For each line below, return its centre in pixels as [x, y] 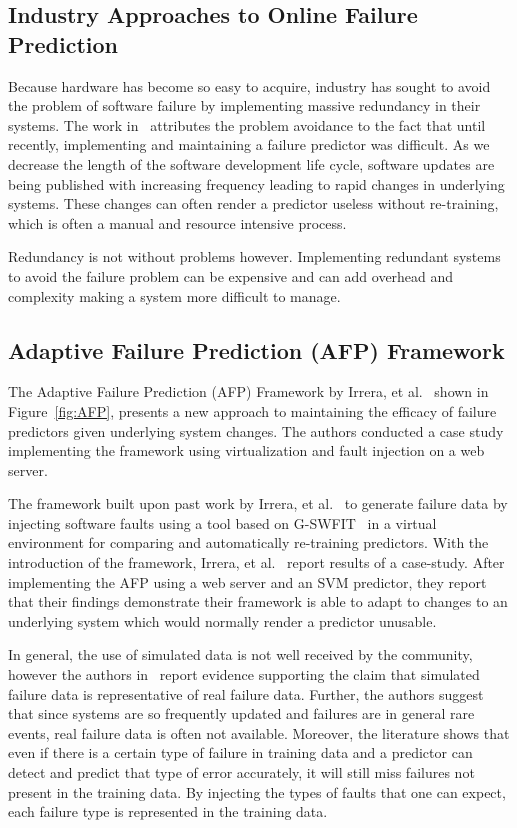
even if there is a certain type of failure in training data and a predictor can [240, 752]
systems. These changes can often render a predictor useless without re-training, [253, 203]
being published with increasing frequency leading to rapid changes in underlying [256, 183]
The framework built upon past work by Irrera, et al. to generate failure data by [258, 503]
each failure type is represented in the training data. [168, 811]
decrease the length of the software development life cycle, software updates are [251, 163]
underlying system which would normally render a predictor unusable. [222, 620]
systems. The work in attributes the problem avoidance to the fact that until [247, 124]
